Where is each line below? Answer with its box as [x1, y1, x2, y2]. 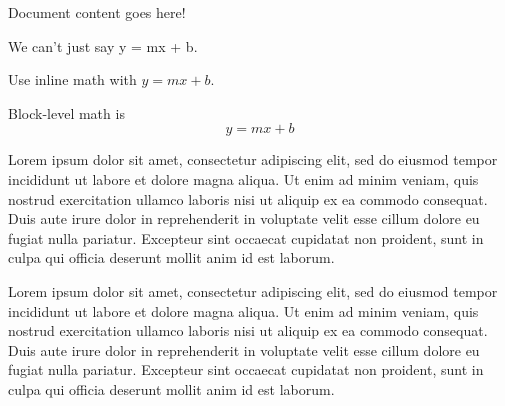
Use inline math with [8, 69, 137, 90]
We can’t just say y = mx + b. [8, 35, 198, 56]
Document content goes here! [8, 2, 186, 22]
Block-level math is [8, 102, 125, 123]
